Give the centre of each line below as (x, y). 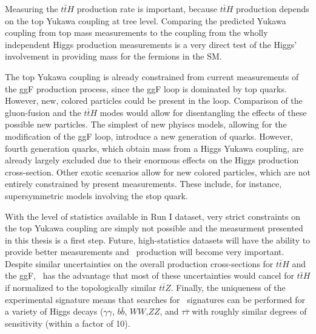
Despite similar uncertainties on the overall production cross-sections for (139, 263)
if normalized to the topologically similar (81, 288)
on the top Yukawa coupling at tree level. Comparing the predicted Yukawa (146, 20)
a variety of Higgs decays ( (54, 311)
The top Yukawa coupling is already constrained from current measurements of (152, 76)
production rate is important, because (147, 9)
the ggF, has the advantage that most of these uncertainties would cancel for (150, 275)
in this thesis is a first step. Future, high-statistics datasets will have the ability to (158, 240)
